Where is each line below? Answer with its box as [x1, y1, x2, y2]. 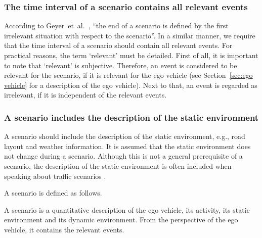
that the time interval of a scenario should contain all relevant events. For [4, 40, 233, 51]
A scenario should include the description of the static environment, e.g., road [4, 131, 245, 141]
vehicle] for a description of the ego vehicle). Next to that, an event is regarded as [4, 79, 257, 90]
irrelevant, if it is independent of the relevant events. [4, 89, 167, 100]
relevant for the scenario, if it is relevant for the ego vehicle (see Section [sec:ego [4, 70, 253, 80]
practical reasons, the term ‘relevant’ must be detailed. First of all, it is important [4, 50, 258, 60]
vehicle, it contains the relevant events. [4, 224, 124, 234]
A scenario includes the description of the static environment [4, 111, 259, 123]
